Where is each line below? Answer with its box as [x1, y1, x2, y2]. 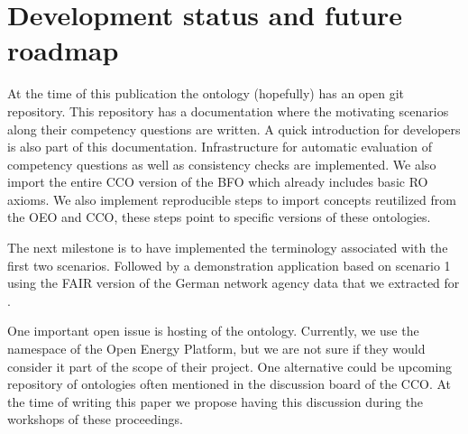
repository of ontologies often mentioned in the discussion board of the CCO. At [7, 374, 452, 393]
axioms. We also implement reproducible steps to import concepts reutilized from [7, 189, 456, 208]
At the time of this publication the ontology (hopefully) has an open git [7, 84, 405, 103]
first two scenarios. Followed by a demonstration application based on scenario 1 [7, 255, 451, 274]
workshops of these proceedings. [7, 410, 183, 429]
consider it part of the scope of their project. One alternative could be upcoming [7, 356, 453, 375]
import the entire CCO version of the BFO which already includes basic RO [7, 172, 428, 191]
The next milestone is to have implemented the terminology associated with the [7, 238, 448, 257]
